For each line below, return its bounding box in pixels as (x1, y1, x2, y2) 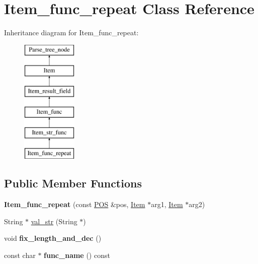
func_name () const (44, 250, 110, 260)
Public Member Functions (4, 175, 142, 191)
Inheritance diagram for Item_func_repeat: (4, 27, 139, 38)
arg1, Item (151, 199, 183, 210)
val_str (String (31, 216, 77, 226)
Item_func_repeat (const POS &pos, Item (4, 199, 145, 210)
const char (4, 250, 36, 260)
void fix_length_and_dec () (4, 233, 102, 243)
